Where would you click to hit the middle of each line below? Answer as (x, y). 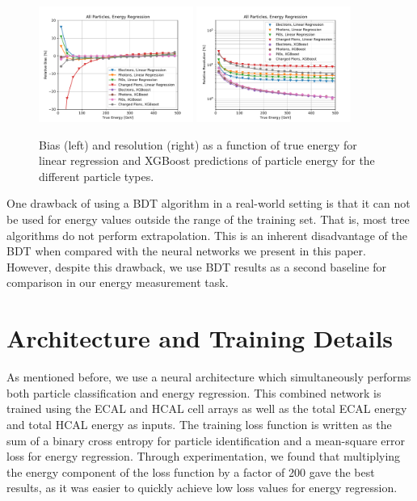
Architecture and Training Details (200, 338)
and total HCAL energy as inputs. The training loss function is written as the (199, 424)
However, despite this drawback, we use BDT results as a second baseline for (197, 266)
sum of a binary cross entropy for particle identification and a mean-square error (206, 440)
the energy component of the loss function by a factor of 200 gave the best (191, 472)
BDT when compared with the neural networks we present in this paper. (186, 251)
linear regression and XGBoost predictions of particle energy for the (207, 160)
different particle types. (97, 176)
